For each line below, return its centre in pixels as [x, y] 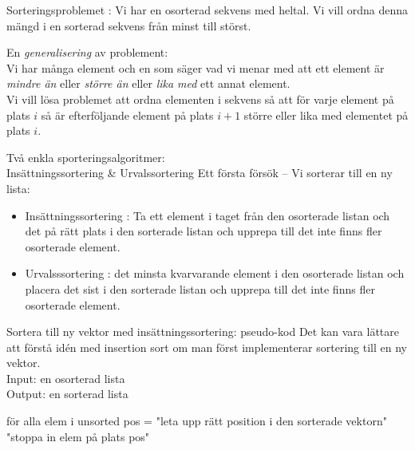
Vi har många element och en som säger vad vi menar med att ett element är [196, 67]
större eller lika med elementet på [326, 114]
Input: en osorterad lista [66, 378]
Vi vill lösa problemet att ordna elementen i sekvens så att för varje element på [200, 99]
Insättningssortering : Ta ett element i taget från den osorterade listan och [207, 215]
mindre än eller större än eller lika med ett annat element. [148, 83]
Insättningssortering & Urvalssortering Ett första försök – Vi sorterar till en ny [200, 173]
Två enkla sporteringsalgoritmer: [86, 157]
